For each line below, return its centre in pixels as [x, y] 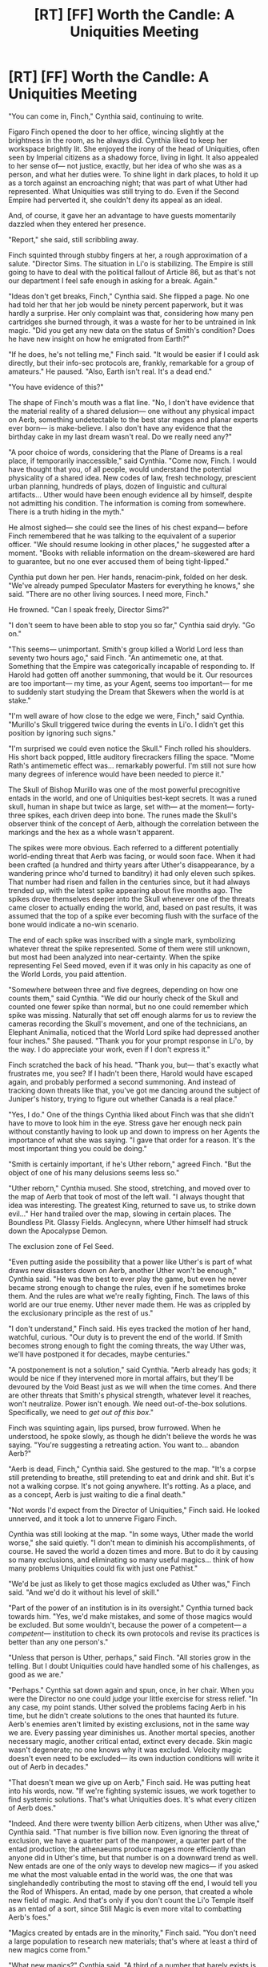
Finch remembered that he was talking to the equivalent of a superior [122, 536]
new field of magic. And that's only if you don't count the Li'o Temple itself [131, 1900]
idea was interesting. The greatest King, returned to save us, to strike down [132, 1205]
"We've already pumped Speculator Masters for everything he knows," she [132, 585]
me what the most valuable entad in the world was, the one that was [121, 1874]
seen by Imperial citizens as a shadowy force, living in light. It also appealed [133, 157]
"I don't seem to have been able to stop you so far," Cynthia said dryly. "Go [132, 625]
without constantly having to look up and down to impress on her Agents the [134, 1131]
